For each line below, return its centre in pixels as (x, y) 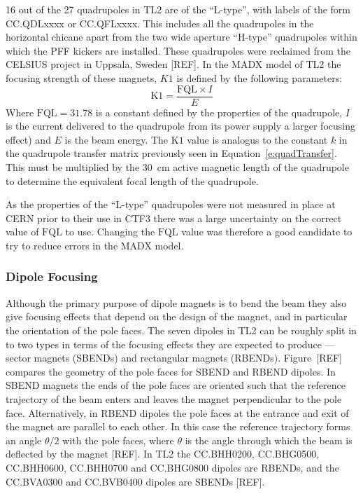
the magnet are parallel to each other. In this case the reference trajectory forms (178, 426)
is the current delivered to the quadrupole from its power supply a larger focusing (180, 126)
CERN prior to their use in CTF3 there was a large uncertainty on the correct (174, 218)
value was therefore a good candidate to (267, 232)
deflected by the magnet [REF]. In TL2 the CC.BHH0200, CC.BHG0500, (163, 454)
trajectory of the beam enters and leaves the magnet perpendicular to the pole (174, 398)
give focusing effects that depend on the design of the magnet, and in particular (177, 316)
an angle (24, 440)
